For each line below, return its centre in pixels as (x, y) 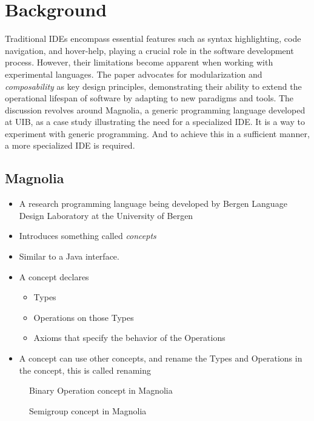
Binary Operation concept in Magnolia (101, 390)
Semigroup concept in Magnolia (88, 410)
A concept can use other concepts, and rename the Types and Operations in (161, 358)
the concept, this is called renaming (85, 370)
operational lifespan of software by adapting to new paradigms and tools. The (149, 98)
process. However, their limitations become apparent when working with (139, 62)
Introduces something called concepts (88, 236)
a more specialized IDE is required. (70, 145)
